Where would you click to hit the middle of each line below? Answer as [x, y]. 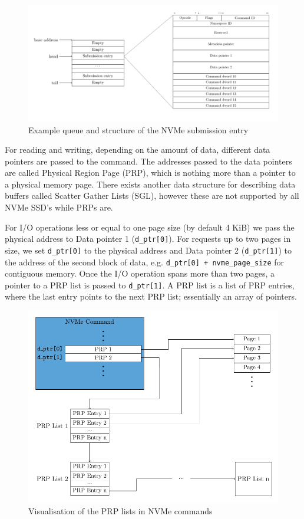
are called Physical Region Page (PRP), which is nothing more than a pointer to [150, 173]
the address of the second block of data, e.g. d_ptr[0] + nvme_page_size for [145, 262]
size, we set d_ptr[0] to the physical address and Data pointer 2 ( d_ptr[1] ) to [148, 250]
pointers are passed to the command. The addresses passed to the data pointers [148, 161]
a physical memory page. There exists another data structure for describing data [150, 184]
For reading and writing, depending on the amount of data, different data [138, 150]
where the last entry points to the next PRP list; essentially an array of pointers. [151, 296]
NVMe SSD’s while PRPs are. [59, 207]
